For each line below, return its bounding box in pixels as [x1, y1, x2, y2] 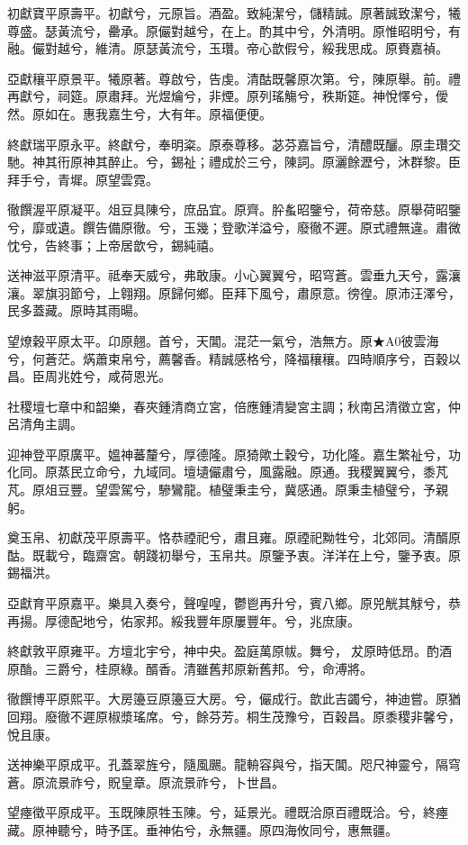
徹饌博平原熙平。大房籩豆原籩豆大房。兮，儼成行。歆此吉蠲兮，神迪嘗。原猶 [7, 689, 461, 708]
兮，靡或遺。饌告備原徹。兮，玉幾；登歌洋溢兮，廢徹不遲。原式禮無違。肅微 [7, 217, 461, 236]
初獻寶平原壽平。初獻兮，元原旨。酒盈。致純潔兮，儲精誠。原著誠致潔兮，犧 [7, 4, 461, 22]
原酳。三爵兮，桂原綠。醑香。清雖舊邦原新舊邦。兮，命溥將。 [7, 659, 373, 677]
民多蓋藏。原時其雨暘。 [7, 301, 146, 320]
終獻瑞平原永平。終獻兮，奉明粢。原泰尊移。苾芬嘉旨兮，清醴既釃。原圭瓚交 [7, 134, 461, 153]
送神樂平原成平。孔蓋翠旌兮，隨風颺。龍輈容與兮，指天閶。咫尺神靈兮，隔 [7, 755, 448, 774]
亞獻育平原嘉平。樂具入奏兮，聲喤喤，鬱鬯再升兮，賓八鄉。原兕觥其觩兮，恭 [7, 594, 461, 613]
